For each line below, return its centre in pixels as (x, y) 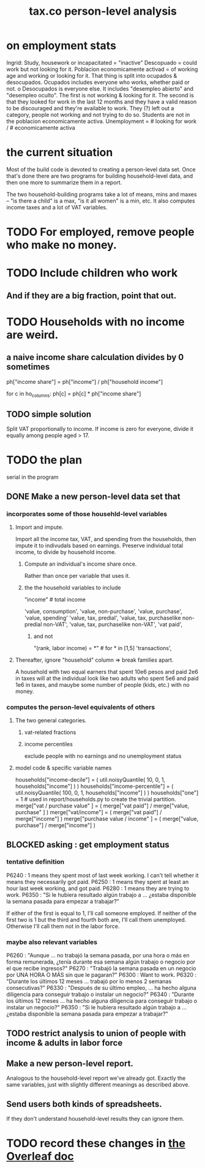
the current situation (60, 153)
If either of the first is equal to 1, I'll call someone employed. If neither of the (102, 913)
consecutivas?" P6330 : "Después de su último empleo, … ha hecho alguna (102, 988)
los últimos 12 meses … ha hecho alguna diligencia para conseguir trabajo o (102, 1001)
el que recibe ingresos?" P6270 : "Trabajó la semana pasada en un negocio (101, 968)
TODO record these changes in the (96, 1144)
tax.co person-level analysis (103, 11)
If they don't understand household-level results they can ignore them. (95, 1119)
